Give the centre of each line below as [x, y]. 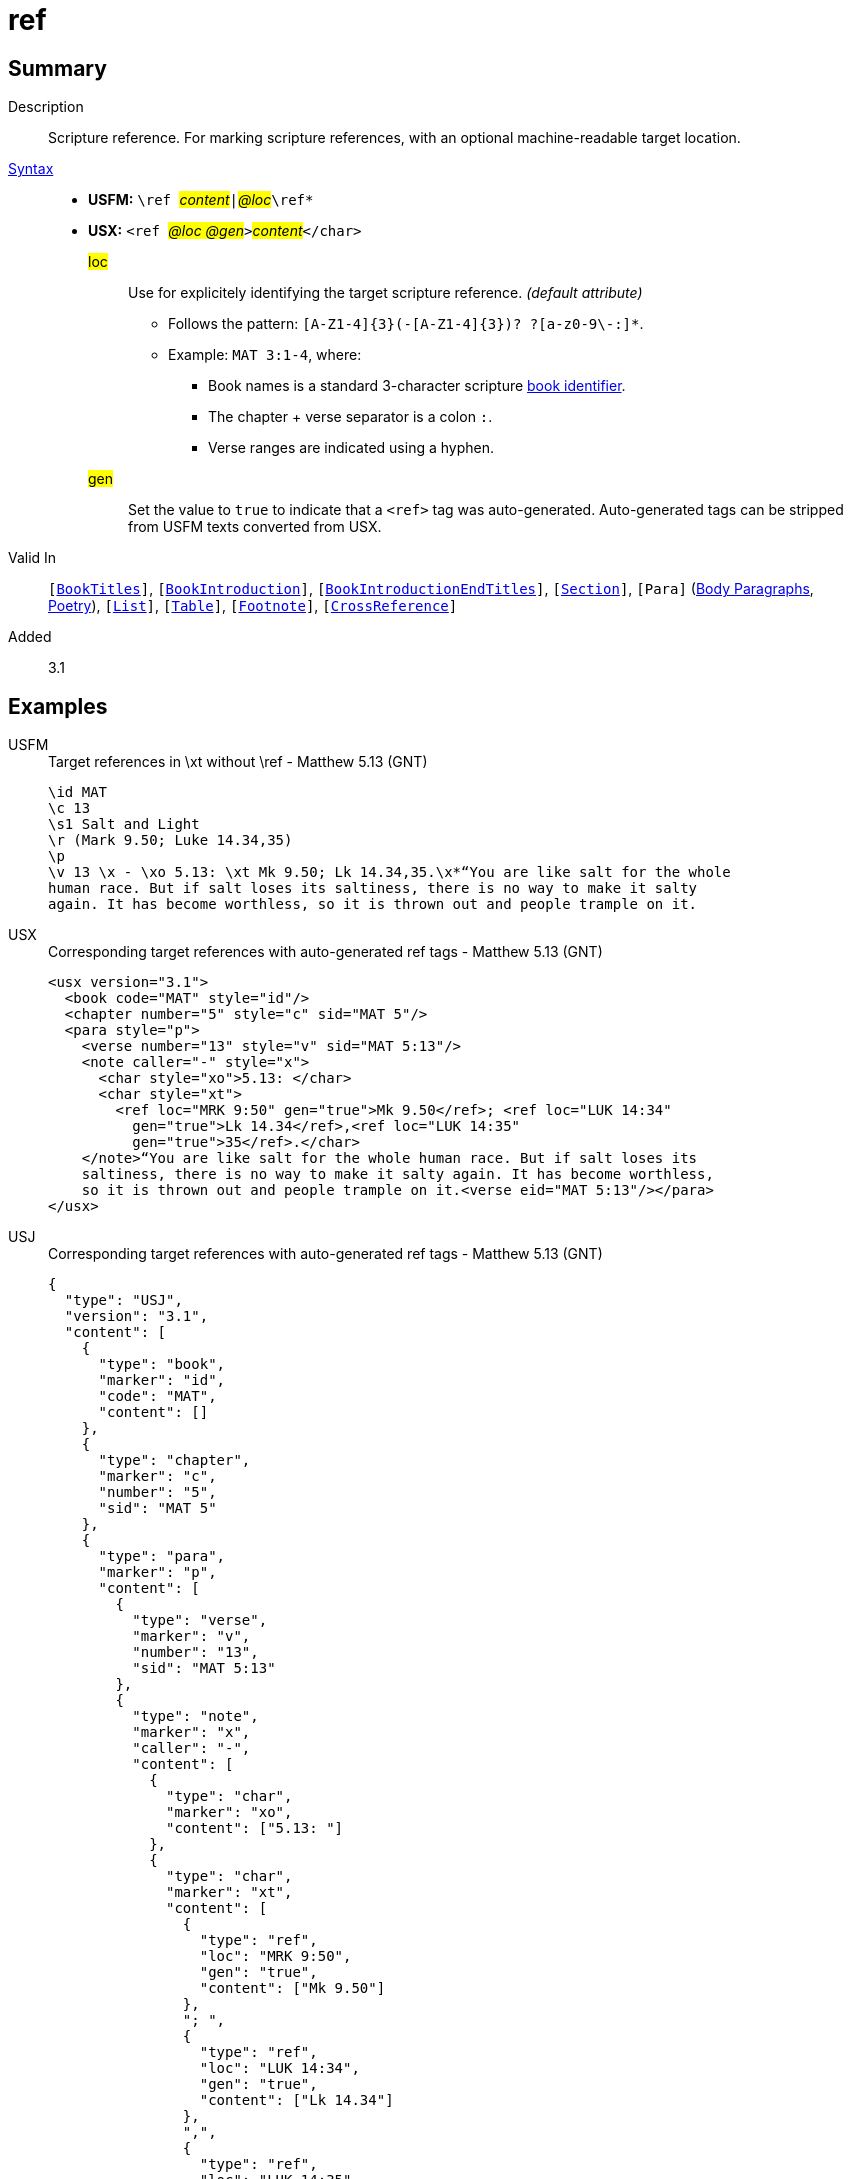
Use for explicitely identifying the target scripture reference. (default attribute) [385, 293]
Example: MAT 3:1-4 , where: [265, 355]
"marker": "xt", [229, 1892]
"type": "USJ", [123, 1300]
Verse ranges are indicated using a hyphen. [351, 448]
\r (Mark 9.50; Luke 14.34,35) [170, 840]
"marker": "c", [157, 1476]
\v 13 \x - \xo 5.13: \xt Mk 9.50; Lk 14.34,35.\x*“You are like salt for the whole [389, 872]
